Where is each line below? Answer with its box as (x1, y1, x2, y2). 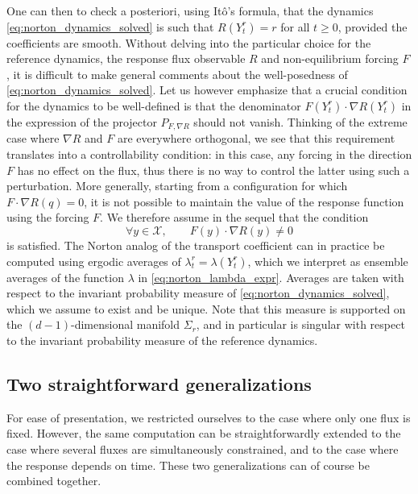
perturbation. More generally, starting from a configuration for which (6, 177, 348, 194)
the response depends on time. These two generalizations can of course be (6, 456, 370, 473)
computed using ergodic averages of (6, 252, 181, 269)
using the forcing (6, 209, 89, 226)
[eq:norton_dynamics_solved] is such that (6, 18, 214, 35)
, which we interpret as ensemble (247, 252, 408, 269)
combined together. (6, 472, 101, 489)
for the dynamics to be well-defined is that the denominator (6, 97, 301, 114)
